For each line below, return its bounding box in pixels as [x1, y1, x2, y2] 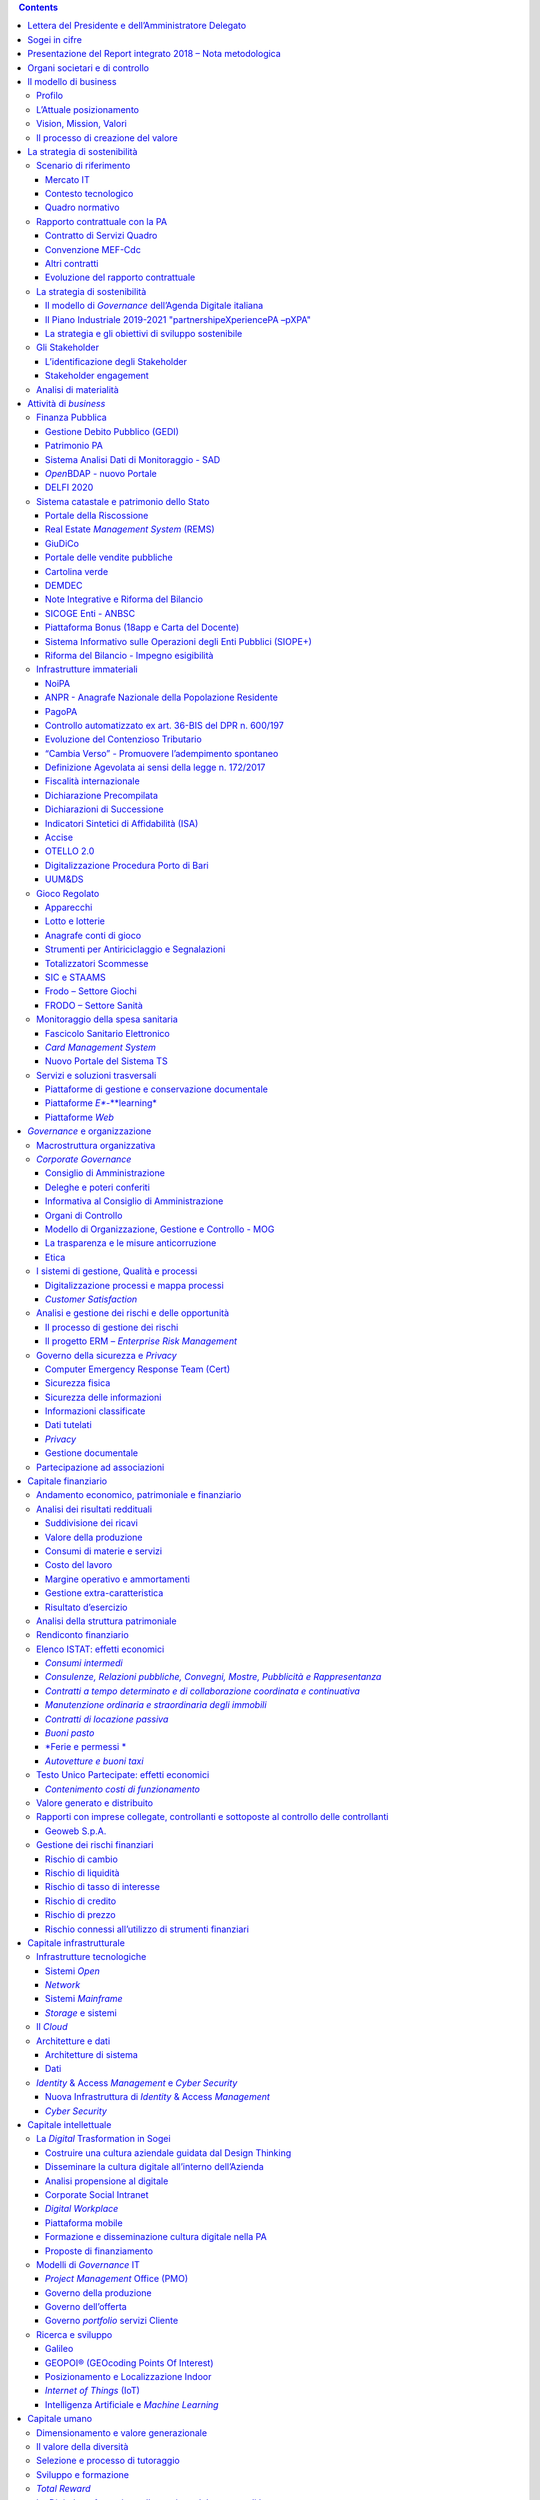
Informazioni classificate [45, 1405, 146, 1417]
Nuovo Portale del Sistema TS [45, 1055, 169, 1067]
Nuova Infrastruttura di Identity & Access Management [45, 2091, 270, 2103]
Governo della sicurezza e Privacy [36, 1349, 177, 1361]
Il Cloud [36, 2021, 68, 2033]
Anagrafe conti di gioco [45, 929, 142, 941]
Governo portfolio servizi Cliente [45, 2315, 179, 2327]
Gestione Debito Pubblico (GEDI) [45, 425, 180, 437]
